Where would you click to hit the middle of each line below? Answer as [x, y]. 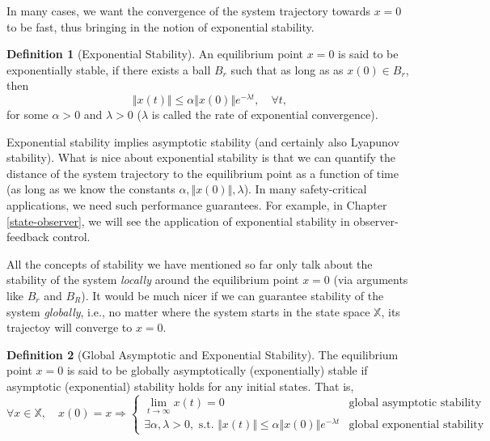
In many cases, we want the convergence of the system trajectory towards [189, 11]
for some [27, 114]
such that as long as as [287, 69]
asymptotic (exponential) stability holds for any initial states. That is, [180, 386]
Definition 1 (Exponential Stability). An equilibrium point [155, 54]
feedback [28, 237]
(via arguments [371, 280]
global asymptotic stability [415, 403]
